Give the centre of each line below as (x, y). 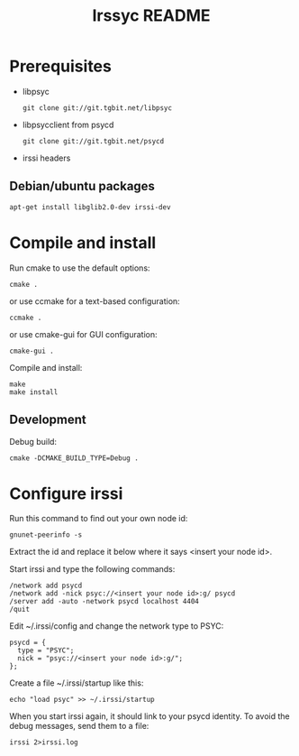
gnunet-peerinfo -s (46, 535)
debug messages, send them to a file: (79, 726)
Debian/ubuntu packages (82, 186)
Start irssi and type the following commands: (92, 569)
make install (34, 392)
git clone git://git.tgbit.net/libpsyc (97, 108)
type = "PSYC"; (46, 650)
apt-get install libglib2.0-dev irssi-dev (90, 207)
